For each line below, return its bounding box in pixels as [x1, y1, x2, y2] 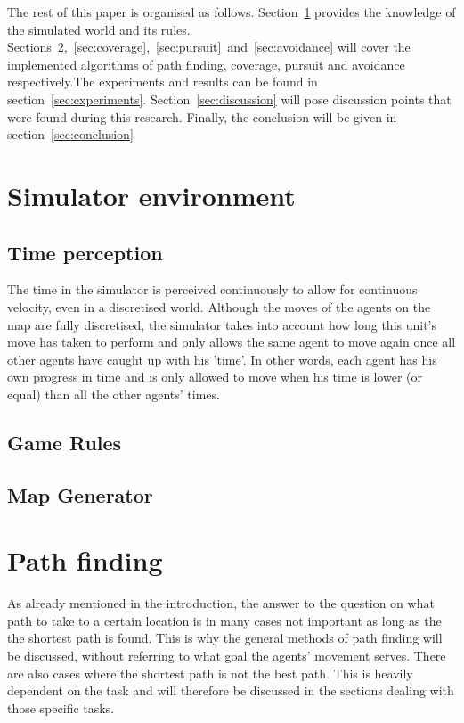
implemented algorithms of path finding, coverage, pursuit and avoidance [7, 54, 405, 73]
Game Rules [7, 428, 122, 456]
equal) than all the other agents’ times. [7, 384, 220, 403]
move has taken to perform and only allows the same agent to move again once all [7, 333, 456, 351]
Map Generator [7, 481, 153, 508]
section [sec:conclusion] [7, 125, 134, 144]
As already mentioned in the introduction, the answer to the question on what [7, 594, 435, 612]
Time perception [7, 238, 163, 266]
